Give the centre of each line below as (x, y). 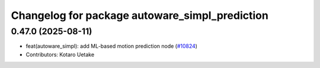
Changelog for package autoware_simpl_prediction (140, 15)
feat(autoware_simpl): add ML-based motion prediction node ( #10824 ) (112, 46)
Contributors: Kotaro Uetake (60, 54)
